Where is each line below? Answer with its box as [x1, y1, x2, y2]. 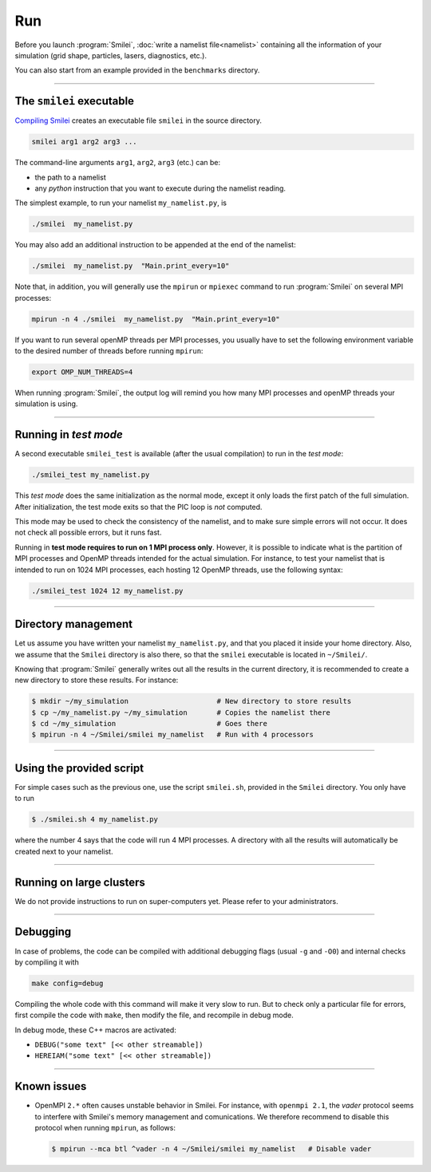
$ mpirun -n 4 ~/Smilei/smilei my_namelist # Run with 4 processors [31, 730, 314, 740]
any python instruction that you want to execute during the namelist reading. [34, 183, 287, 193]
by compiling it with [14, 957, 79, 967]
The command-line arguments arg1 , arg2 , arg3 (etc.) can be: [14, 158, 221, 168]
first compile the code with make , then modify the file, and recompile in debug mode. [14, 1010, 295, 1020]
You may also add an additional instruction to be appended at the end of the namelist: [14, 240, 296, 250]
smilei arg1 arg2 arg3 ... [31, 137, 137, 147]
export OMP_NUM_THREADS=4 [31, 368, 133, 377]
